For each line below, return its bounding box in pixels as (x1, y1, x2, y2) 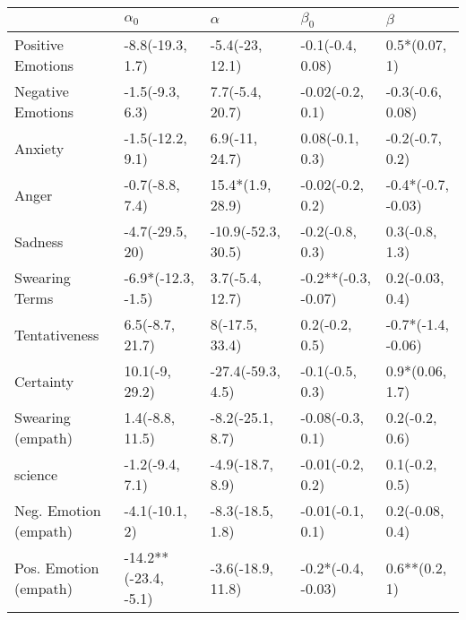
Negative (14, 81, 69, 102)
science (14, 463, 58, 485)
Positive (14, 34, 64, 56)
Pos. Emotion (14, 556, 99, 578)
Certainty (14, 370, 74, 392)
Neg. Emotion (14, 500, 101, 521)
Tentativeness (14, 323, 99, 345)
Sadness (14, 230, 64, 252)
